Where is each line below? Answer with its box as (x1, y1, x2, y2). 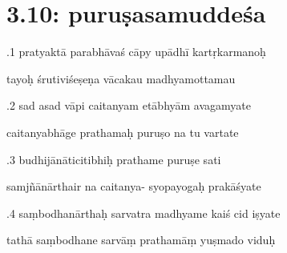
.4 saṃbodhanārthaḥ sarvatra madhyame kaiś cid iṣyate (6, 204, 281, 221)
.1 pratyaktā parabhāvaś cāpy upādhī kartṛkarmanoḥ (6, 43, 266, 60)
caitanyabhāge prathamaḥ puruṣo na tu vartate (6, 123, 239, 140)
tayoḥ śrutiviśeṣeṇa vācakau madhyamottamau (6, 70, 236, 86)
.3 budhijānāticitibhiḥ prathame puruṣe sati (6, 151, 221, 167)
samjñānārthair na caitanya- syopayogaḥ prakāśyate (6, 178, 261, 195)
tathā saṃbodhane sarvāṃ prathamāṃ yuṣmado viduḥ (6, 231, 276, 248)
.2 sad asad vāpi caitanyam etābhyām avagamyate (6, 97, 252, 114)
